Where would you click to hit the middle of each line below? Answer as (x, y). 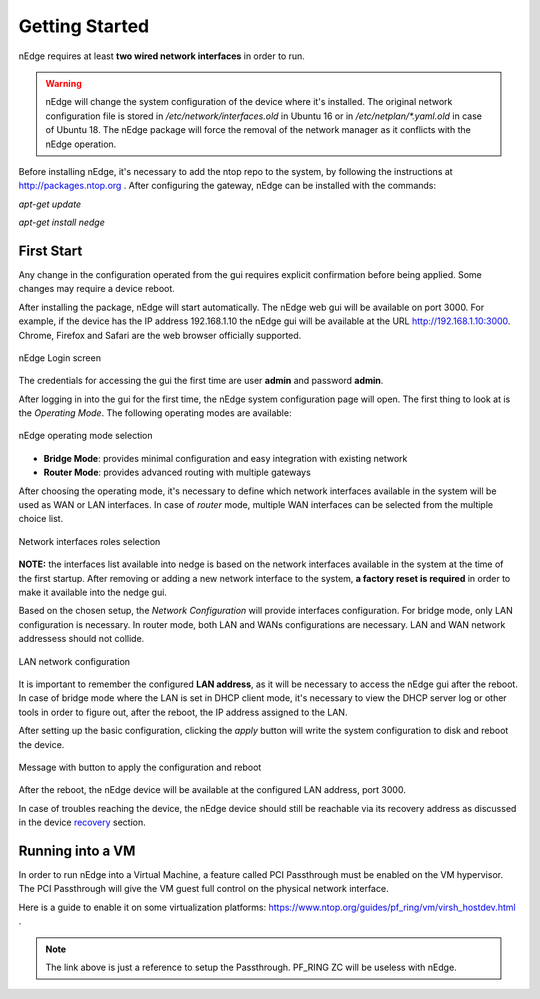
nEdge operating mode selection (86, 436)
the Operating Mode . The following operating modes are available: (155, 413)
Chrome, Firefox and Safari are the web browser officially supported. (160, 335)
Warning (63, 83)
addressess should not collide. (81, 639)
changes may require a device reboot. (96, 289)
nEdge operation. (81, 144)
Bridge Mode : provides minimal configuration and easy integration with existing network (225, 458)
